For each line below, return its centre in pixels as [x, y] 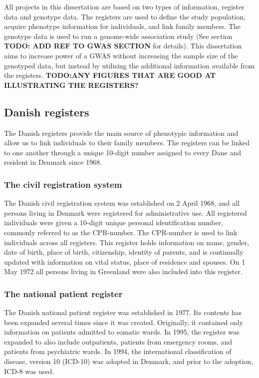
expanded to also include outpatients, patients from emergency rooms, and [118, 341]
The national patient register [63, 293]
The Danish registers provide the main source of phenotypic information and [121, 133]
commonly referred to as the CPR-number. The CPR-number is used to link [121, 232]
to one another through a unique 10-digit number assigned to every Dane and [123, 152]
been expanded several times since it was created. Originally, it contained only [124, 322]
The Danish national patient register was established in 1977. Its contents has [123, 312]
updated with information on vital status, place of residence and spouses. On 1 [125, 261]
